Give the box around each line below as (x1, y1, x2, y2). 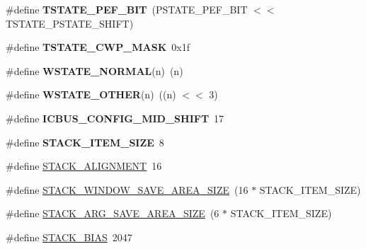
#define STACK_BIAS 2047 (6, 229, 132, 244)
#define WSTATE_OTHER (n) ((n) (6, 87, 176, 102)
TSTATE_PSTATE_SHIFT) (6, 16, 134, 30)
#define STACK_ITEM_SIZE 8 (6, 134, 164, 149)
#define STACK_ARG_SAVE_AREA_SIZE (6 (6, 206, 219, 221)
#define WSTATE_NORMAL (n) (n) (6, 63, 183, 78)
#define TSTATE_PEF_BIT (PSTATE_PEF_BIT (6, 2, 248, 16)
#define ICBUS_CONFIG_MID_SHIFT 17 (6, 110, 224, 125)
